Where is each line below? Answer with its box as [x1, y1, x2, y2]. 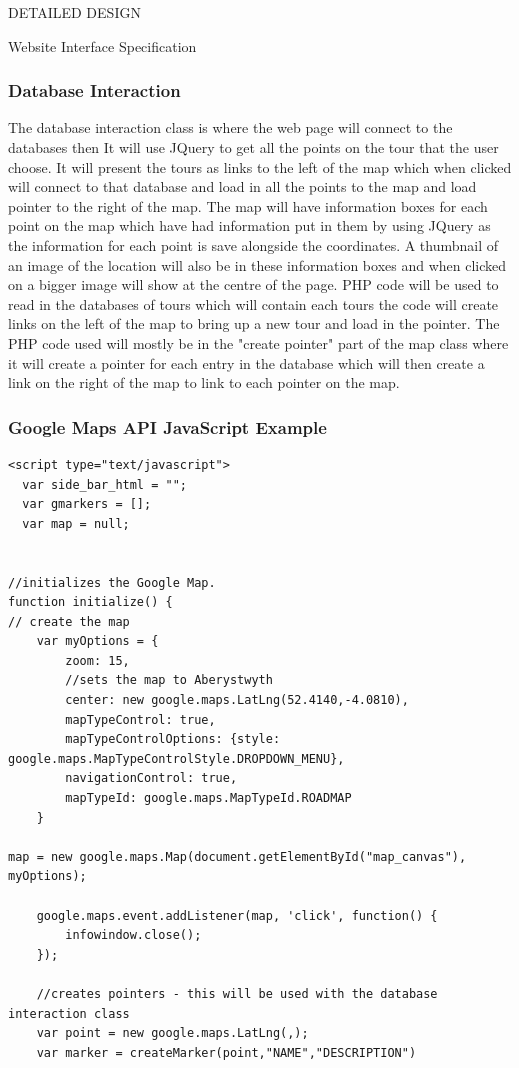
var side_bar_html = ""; [22, 477, 187, 492]
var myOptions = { [36, 634, 159, 649]
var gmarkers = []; [22, 497, 152, 512]
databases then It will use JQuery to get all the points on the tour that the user [8, 137, 499, 157]
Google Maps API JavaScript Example [8, 414, 327, 439]
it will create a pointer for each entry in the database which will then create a [8, 352, 485, 373]
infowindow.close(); [65, 928, 202, 943]
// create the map [8, 614, 130, 629]
